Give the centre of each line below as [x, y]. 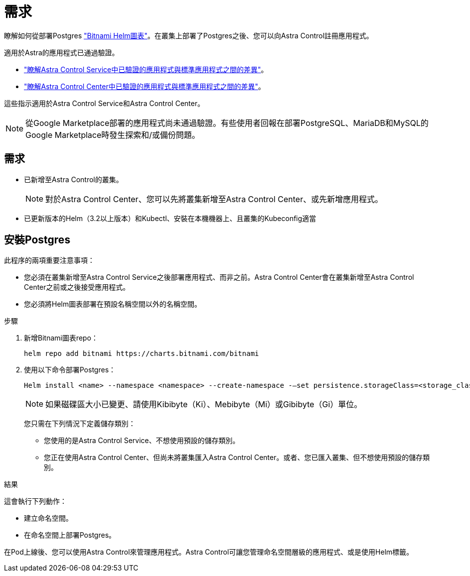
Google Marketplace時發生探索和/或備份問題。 [113, 135]
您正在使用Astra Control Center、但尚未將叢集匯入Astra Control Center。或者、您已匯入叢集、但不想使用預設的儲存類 [237, 458]
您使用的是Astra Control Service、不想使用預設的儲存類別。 [142, 441]
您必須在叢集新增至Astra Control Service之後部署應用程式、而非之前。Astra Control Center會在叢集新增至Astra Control [219, 277]
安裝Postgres [37, 240]
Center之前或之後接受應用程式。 [77, 287]
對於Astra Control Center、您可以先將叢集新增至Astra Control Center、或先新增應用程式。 [214, 199]
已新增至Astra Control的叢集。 [73, 179]
